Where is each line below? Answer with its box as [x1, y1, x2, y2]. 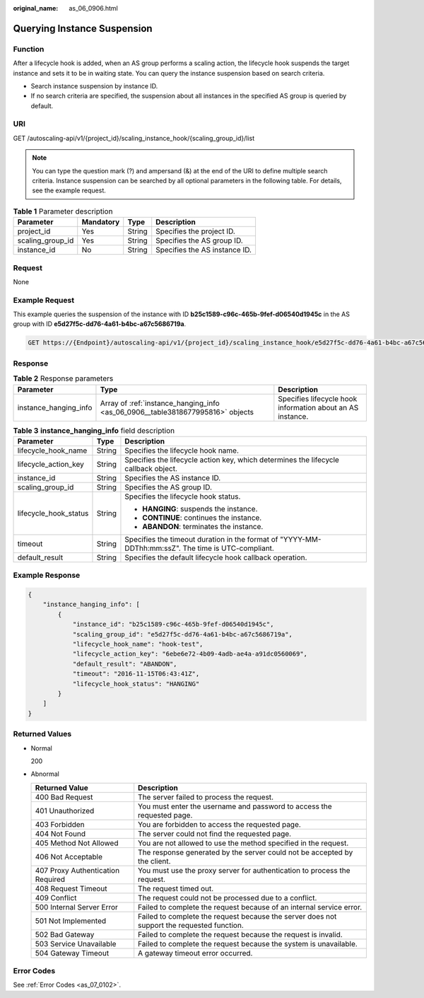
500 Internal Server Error [35, 902, 118, 912]
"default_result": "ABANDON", [72, 660, 177, 668]
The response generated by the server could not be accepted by [138, 847, 353, 857]
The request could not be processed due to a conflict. [138, 893, 317, 903]
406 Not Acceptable [35, 852, 102, 861]
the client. [138, 856, 171, 866]
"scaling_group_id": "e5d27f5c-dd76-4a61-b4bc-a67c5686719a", [72, 630, 293, 638]
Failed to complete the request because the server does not [138, 911, 337, 921]
